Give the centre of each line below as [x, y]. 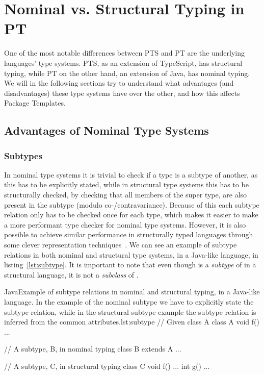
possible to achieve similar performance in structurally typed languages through [129, 234]
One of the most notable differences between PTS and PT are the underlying [124, 53]
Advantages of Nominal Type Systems [107, 130]
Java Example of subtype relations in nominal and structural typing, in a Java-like [132, 292]
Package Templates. [35, 103]
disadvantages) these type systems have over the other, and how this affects [122, 93]
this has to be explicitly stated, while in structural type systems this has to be [126, 184]
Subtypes [23, 155]
